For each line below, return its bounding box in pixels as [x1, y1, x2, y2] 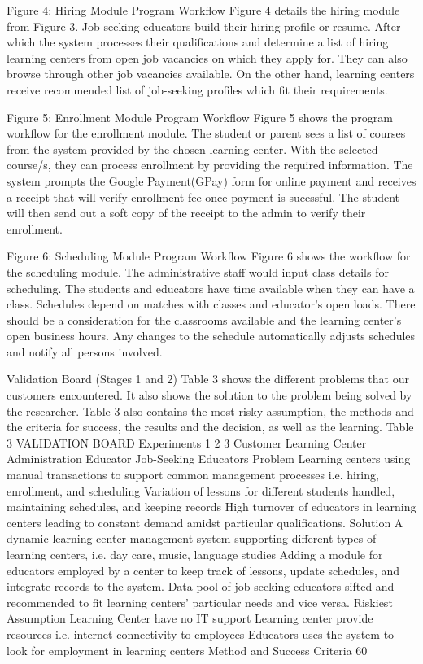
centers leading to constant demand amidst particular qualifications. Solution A [7, 513, 403, 531]
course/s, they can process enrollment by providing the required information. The [7, 156, 413, 173]
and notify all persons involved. [7, 343, 163, 360]
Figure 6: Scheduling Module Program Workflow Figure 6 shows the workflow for [7, 247, 411, 264]
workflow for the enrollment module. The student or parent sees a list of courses [7, 124, 406, 142]
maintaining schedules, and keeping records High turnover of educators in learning [7, 498, 416, 515]
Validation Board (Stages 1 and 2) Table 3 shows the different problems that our [7, 370, 409, 387]
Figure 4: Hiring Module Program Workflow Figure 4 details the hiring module [7, 2, 400, 18]
